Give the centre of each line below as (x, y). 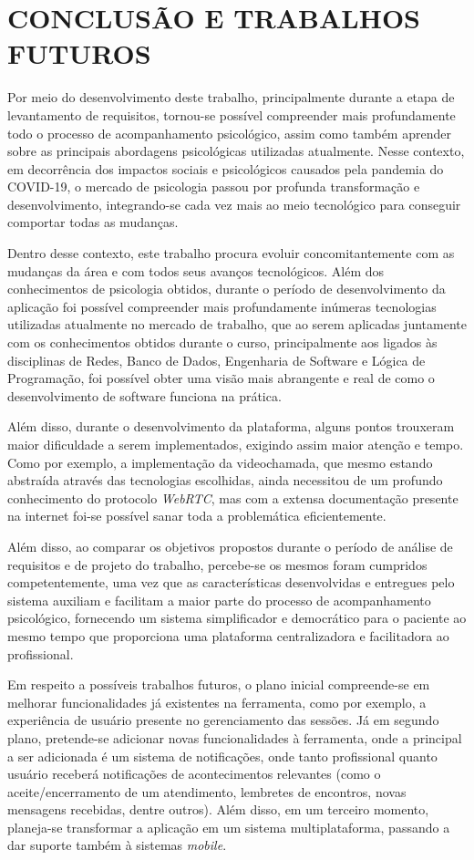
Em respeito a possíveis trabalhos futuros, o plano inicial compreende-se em (219, 684)
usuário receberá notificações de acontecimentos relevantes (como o (194, 774)
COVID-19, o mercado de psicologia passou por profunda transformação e (214, 187)
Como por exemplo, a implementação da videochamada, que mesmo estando (220, 462)
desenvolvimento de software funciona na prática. (144, 395)
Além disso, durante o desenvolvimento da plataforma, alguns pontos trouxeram (231, 426)
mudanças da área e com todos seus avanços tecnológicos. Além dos (196, 270)
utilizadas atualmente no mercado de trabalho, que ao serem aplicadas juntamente (237, 324)
